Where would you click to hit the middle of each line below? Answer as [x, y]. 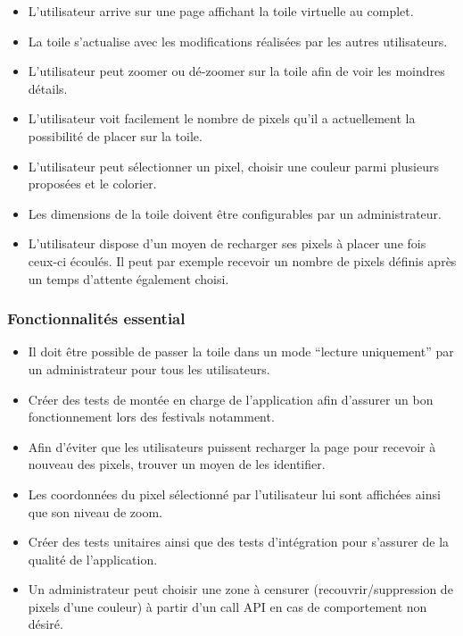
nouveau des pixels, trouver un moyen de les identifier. [177, 464]
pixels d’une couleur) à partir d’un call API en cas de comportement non [227, 606]
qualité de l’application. [93, 559]
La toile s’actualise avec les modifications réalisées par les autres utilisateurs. [238, 41]
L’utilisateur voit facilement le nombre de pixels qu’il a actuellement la [222, 118]
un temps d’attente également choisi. [128, 278]
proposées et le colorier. [92, 184]
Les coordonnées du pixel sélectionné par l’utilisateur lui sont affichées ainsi [234, 494]
